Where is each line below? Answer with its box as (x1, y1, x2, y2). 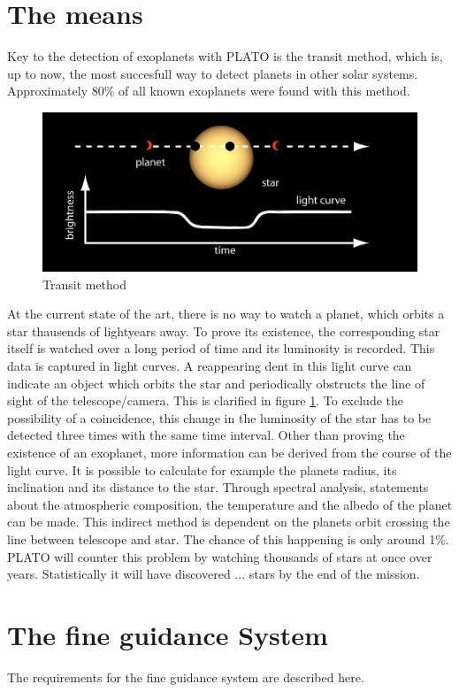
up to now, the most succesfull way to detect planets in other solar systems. (7, 64, 418, 82)
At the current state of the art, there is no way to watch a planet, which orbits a (7, 304, 445, 323)
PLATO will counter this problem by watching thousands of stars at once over (7, 547, 432, 565)
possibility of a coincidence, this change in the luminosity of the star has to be (7, 408, 432, 427)
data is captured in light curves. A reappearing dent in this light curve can (7, 356, 412, 374)
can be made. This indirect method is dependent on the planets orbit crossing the (7, 512, 450, 531)
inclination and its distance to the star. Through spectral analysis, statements (7, 478, 429, 496)
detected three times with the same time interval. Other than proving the (7, 426, 405, 444)
